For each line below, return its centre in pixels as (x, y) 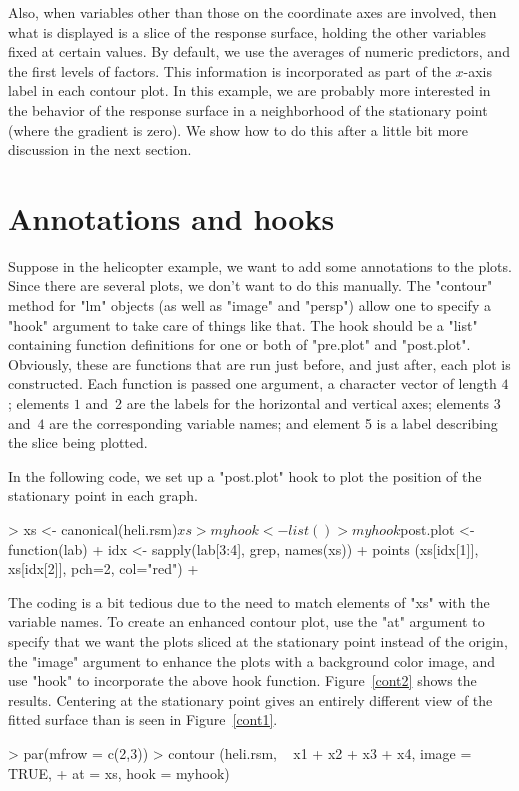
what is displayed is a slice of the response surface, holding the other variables (247, 31)
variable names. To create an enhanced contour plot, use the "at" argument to (246, 621)
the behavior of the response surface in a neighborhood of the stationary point (248, 109)
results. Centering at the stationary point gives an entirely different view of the (250, 699)
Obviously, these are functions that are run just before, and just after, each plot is (259, 363)
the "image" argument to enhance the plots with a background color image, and (252, 660)
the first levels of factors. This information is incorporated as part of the (229, 70)
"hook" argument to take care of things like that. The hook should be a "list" (243, 324)
